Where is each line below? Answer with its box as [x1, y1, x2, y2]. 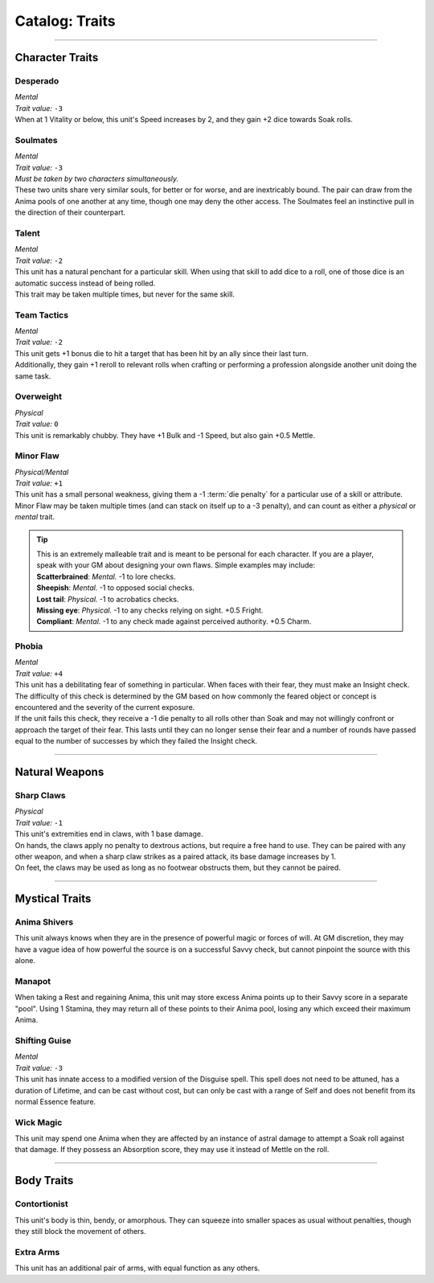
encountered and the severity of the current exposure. [14, 703, 195, 712]
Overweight [14, 391, 63, 402]
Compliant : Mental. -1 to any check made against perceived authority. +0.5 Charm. [36, 617, 312, 626]
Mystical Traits [14, 892, 92, 906]
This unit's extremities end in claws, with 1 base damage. [14, 829, 204, 839]
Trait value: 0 [14, 419, 59, 429]
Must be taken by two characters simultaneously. [14, 174, 179, 184]
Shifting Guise [14, 1035, 72, 1046]
